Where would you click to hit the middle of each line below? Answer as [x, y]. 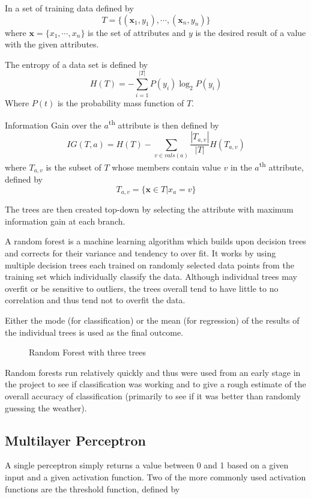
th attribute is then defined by [164, 124]
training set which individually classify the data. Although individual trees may [151, 277]
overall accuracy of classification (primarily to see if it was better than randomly [153, 395]
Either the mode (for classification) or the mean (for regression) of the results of [152, 320]
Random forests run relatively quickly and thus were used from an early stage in [153, 372]
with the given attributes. [52, 44]
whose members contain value [166, 167]
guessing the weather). [46, 407]
